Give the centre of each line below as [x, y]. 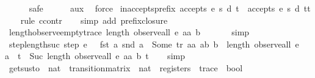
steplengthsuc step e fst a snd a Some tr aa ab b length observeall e [154, 44]
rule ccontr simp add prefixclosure [94, 20]
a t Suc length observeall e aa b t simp [95, 56]
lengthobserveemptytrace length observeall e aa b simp [129, 32]
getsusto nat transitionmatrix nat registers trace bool [126, 67]
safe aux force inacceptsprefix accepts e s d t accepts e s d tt [170, 8]
